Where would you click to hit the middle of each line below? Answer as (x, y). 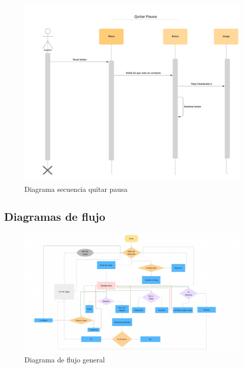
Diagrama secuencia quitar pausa (76, 189)
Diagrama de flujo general (65, 359)
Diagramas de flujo (55, 216)
